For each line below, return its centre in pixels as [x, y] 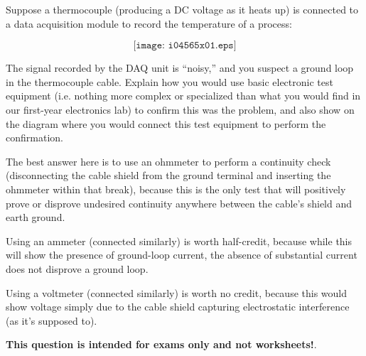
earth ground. [36, 217]
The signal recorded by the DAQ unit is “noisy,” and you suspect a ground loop [180, 68]
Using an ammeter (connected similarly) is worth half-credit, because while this [179, 241]
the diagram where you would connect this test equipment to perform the [166, 123]
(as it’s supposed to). [52, 320]
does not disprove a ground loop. [77, 268]
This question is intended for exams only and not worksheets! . [161, 344]
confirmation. [34, 137]
